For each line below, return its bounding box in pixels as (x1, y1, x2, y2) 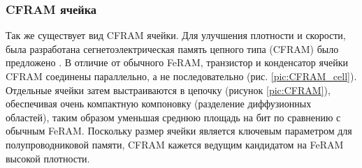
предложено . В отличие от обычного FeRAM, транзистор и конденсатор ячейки (6, 55, 348, 70)
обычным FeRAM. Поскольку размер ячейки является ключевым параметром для (6, 123, 352, 138)
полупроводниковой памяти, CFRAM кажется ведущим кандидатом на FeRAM (6, 137, 344, 151)
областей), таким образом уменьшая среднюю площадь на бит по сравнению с (6, 109, 341, 124)
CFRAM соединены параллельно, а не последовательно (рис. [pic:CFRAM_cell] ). (6, 69, 357, 83)
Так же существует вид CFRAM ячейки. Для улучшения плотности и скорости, (6, 28, 346, 43)
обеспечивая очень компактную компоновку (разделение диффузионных (6, 96, 312, 111)
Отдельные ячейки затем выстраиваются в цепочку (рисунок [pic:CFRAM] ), (6, 82, 331, 97)
